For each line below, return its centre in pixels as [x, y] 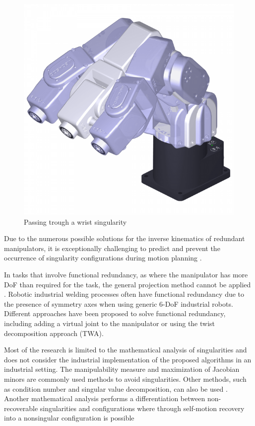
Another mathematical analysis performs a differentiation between [105, 398]
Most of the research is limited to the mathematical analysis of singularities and [126, 350]
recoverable [21, 408]
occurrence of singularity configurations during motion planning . [103, 258]
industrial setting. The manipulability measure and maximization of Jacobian [122, 369]
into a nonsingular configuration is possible [69, 418]
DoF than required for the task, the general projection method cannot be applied [127, 284]
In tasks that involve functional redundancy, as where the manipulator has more [126, 274]
